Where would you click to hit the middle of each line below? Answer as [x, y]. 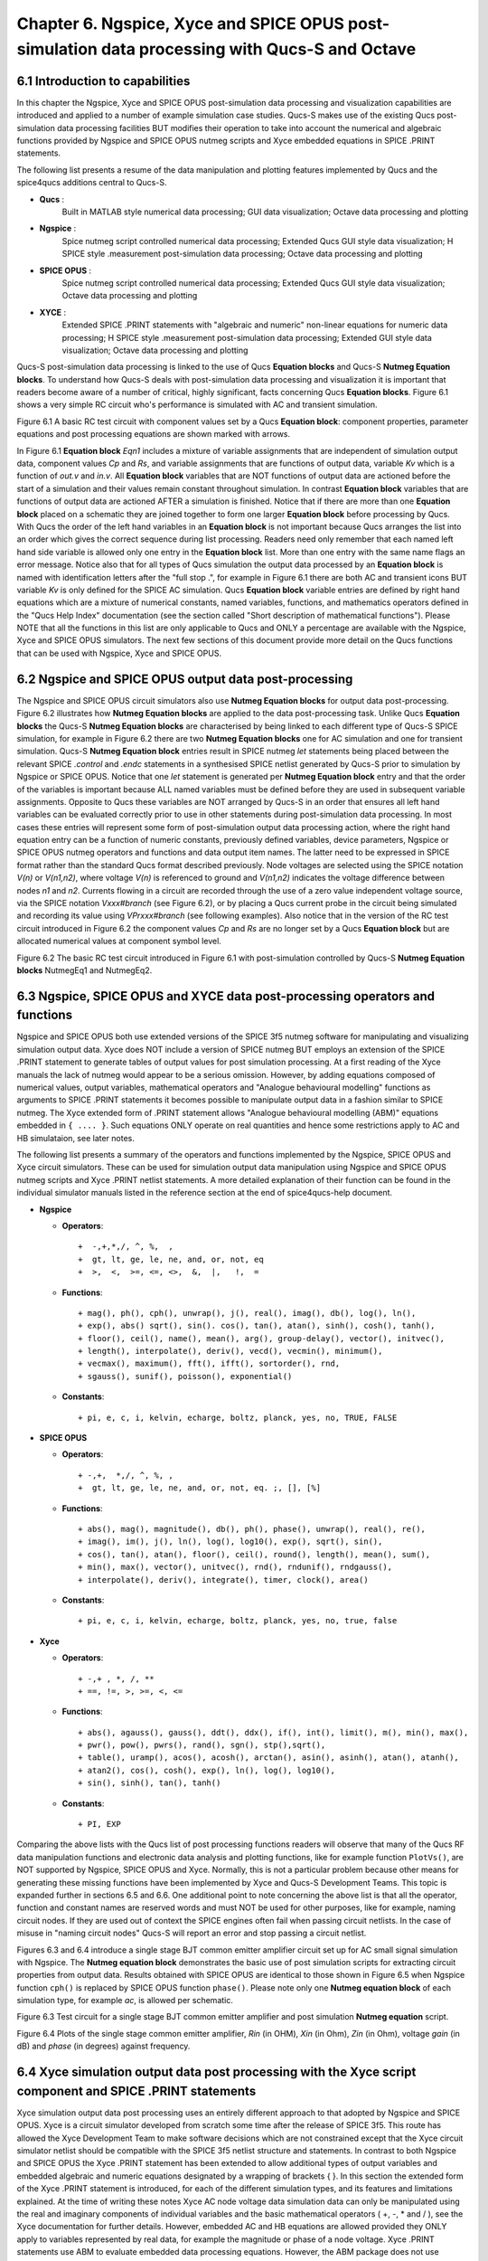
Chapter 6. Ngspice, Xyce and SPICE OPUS [181, 24]
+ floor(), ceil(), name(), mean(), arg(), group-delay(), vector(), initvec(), [262, 1338]
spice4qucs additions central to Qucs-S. [92, 183]
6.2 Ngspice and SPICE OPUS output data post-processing [185, 679]
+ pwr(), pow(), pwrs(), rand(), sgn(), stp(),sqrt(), [202, 1745]
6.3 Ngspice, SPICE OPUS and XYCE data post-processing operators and [226, 996]
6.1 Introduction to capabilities [103, 81]
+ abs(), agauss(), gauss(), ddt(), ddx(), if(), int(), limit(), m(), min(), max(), [273, 1732]
